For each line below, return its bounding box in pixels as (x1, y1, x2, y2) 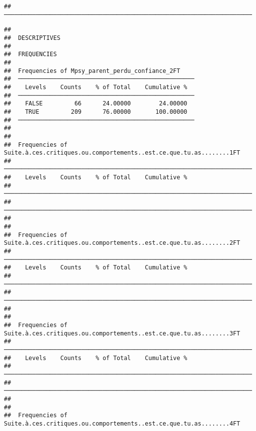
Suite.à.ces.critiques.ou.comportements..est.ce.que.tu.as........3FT (4, 330, 240, 337)
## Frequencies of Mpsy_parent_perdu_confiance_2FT (4, 67, 180, 74)
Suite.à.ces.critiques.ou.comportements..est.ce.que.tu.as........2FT (4, 239, 240, 247)
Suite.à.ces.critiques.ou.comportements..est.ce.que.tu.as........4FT (4, 420, 240, 427)
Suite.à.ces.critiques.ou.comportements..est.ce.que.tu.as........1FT (4, 149, 240, 157)
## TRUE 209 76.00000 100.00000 (4, 108, 188, 115)
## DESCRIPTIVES (4, 34, 61, 41)
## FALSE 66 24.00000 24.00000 (4, 100, 188, 107)
